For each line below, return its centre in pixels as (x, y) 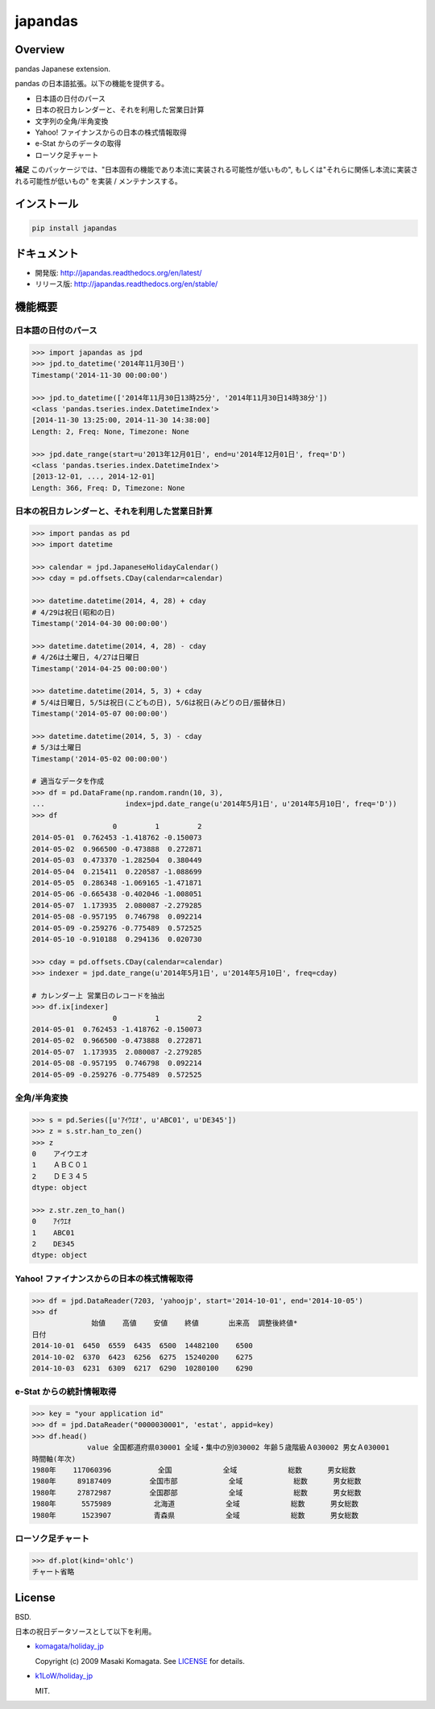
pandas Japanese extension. (63, 69)
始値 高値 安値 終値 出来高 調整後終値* (195, 1323)
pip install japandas (75, 228)
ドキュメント (47, 253)
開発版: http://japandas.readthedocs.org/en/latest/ (118, 273)
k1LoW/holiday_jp (64, 1676)
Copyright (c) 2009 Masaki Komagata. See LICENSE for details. (140, 1661)
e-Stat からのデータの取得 (78, 143)
